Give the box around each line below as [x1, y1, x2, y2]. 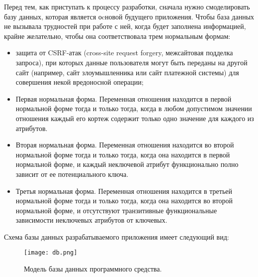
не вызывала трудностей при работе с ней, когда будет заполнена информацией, [4, 21, 246, 31]
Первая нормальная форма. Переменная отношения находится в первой [15, 93, 232, 104]
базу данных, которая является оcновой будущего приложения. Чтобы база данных [4, 11, 255, 21]
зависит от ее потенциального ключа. [15, 168, 129, 179]
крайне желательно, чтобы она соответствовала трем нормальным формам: [4, 30, 231, 41]
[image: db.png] [24, 249, 78, 257]
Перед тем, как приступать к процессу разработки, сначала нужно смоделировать [4, 1, 250, 11]
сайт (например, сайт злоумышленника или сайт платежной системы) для [15, 67, 239, 77]
